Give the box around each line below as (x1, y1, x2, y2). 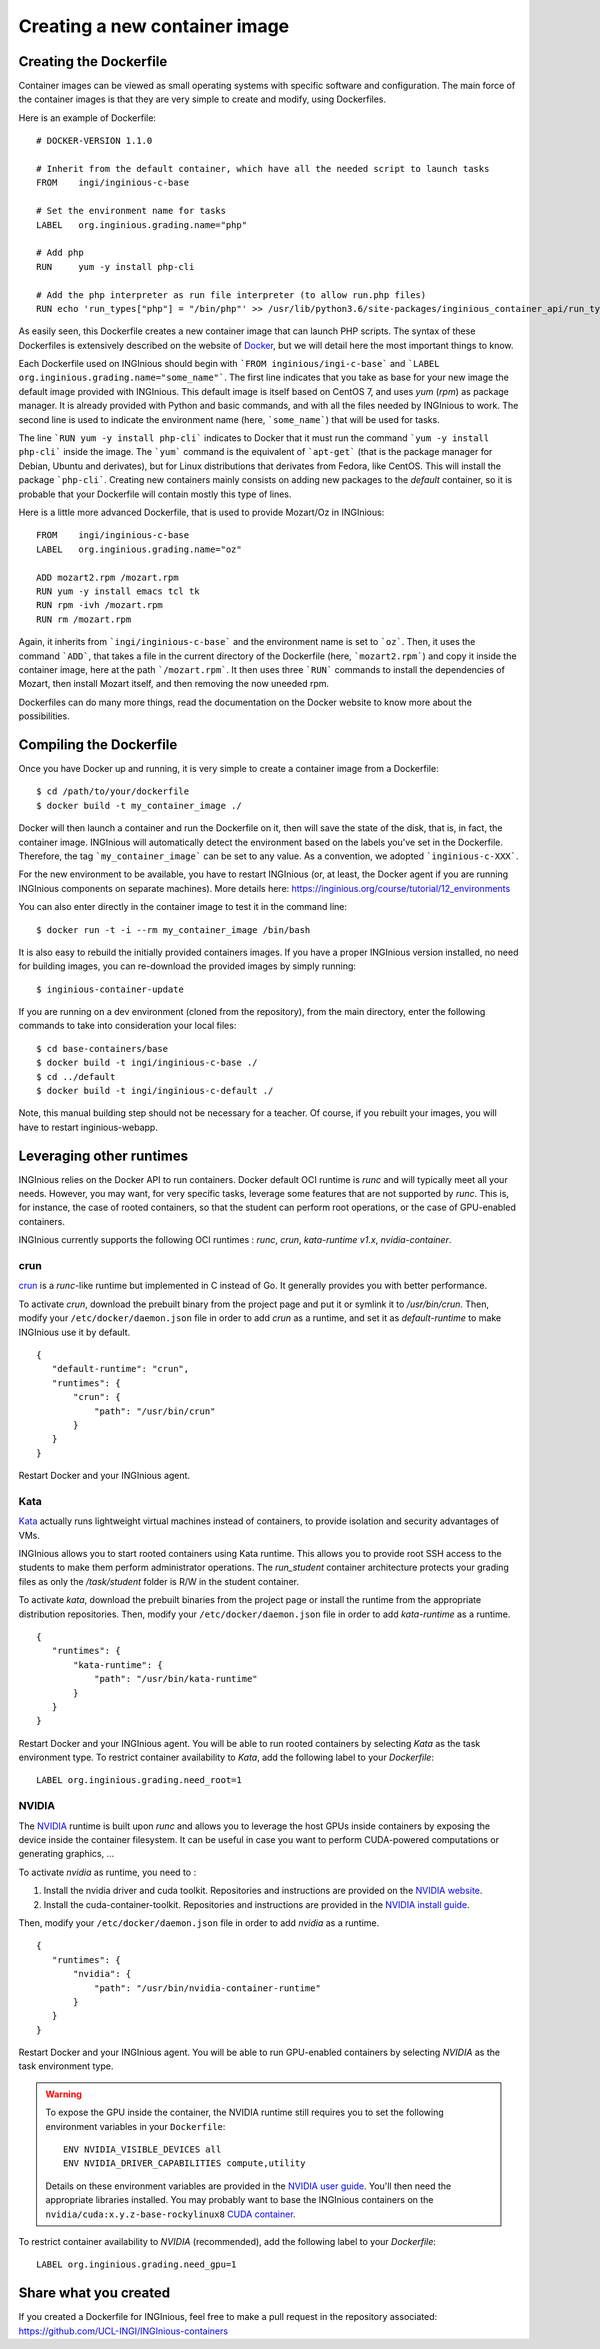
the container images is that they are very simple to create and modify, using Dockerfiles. (18, 93, 387, 105)
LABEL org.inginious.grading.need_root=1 (36, 1775, 242, 1786)
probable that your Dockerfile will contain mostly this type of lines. (18, 488, 292, 500)
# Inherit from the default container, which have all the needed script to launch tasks (36, 163, 490, 175)
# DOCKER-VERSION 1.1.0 (36, 135, 153, 147)
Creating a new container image (18, 15, 290, 37)
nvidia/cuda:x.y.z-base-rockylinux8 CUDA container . (45, 2208, 296, 2220)
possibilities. (18, 710, 70, 722)
